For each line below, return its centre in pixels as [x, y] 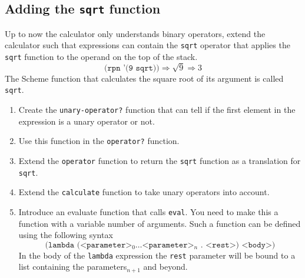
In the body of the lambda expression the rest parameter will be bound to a [157, 255]
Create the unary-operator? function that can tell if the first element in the [157, 110]
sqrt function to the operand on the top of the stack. [101, 57]
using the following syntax [66, 235]
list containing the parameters [73, 267]
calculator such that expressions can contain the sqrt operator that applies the [147, 45]
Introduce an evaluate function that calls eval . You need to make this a [148, 211]
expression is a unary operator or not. [87, 121]
